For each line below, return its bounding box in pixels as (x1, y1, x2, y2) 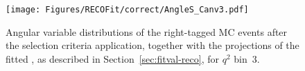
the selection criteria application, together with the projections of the (6, 38, 299, 52)
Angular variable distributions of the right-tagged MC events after (6, 24, 288, 39)
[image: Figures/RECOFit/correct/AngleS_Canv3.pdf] (6, 5, 249, 14)
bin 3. (234, 51, 260, 65)
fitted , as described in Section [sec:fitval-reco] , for (6, 51, 219, 65)
